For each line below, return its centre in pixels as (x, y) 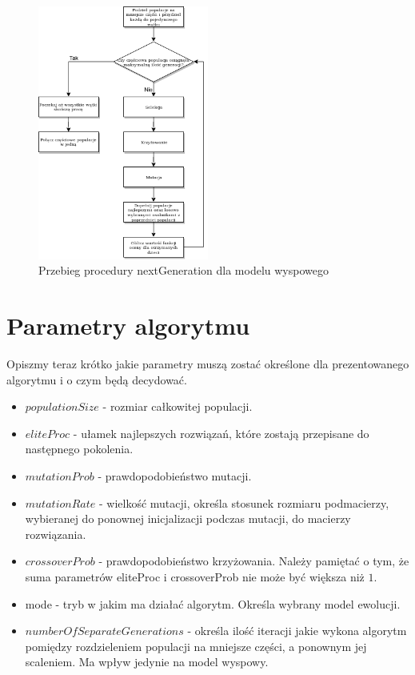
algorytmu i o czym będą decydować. (97, 379)
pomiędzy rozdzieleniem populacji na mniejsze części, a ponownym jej (196, 646)
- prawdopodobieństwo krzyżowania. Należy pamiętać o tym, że (254, 561)
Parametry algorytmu (128, 325)
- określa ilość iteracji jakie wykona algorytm (297, 631)
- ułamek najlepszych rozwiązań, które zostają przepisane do (221, 433)
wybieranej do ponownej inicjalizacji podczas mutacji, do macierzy (188, 518)
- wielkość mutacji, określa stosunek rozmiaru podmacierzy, (244, 502)
